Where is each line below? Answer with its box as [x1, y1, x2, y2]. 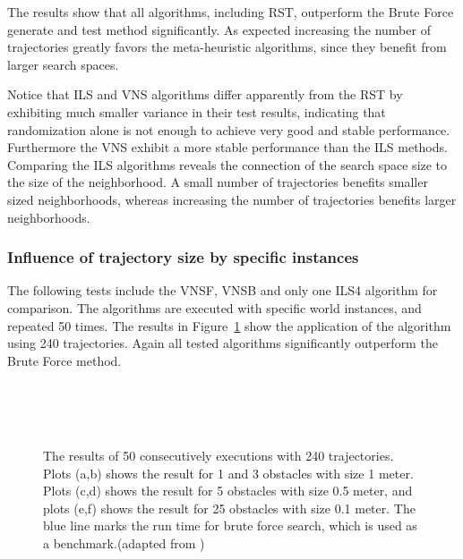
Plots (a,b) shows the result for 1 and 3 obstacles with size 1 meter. [43, 463, 414, 482]
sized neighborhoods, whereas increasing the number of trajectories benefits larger [7, 190, 457, 208]
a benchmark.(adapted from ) [43, 534, 205, 553]
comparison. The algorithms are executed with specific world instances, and [7, 298, 422, 317]
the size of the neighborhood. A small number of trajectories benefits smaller [7, 173, 428, 191]
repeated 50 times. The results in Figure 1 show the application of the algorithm [7, 316, 451, 335]
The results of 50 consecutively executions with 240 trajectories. [43, 446, 394, 465]
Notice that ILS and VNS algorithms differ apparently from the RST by [7, 85, 403, 104]
